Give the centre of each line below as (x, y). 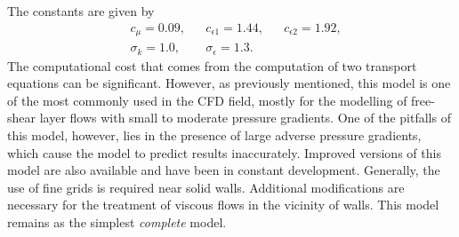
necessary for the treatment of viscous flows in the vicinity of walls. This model (223, 205)
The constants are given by (81, 11)
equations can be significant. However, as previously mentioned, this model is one (229, 83)
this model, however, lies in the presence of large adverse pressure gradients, (214, 134)
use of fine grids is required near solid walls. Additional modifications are (206, 187)
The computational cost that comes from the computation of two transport (212, 65)
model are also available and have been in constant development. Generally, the (224, 170)
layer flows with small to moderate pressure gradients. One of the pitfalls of (245, 118)
